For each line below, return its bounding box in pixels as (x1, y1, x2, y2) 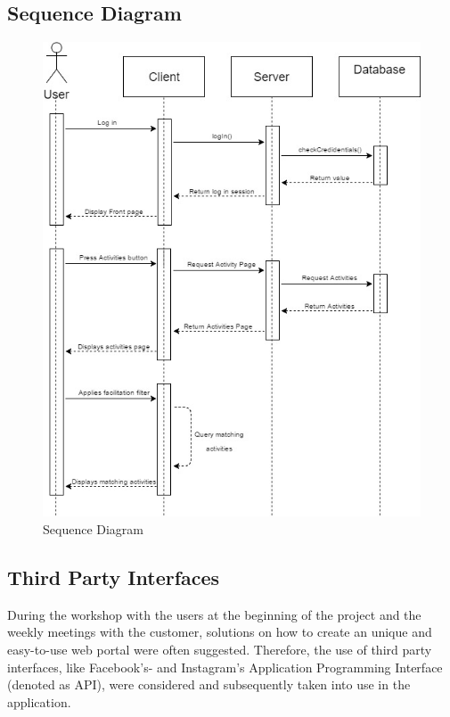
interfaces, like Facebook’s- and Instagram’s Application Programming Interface (7, 657, 443, 676)
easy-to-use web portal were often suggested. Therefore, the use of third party (7, 640, 432, 659)
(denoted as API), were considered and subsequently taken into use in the (7, 675, 411, 694)
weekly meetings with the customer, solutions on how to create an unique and (7, 622, 432, 641)
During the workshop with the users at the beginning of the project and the (7, 605, 421, 623)
